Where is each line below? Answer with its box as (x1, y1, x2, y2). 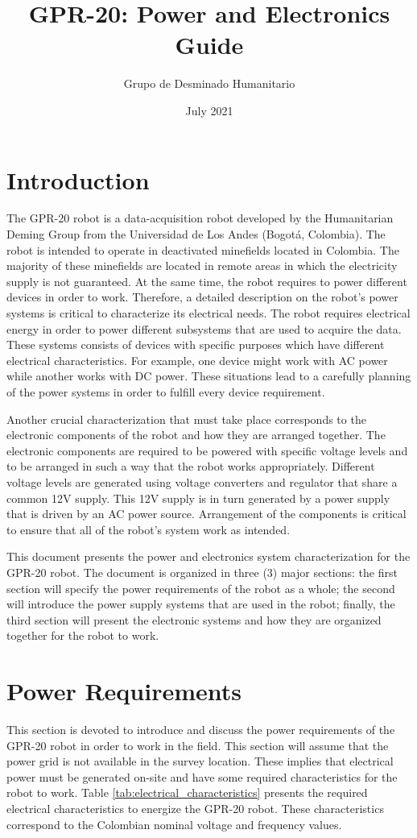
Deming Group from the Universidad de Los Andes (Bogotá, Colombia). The (6, 226, 386, 243)
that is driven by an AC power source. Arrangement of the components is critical (6, 505, 407, 522)
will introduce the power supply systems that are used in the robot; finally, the (6, 595, 395, 612)
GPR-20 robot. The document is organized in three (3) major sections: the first (6, 563, 398, 580)
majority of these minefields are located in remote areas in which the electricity (6, 257, 398, 274)
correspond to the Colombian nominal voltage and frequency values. (6, 815, 342, 832)
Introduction (6, 163, 150, 196)
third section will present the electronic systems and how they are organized (6, 611, 382, 628)
